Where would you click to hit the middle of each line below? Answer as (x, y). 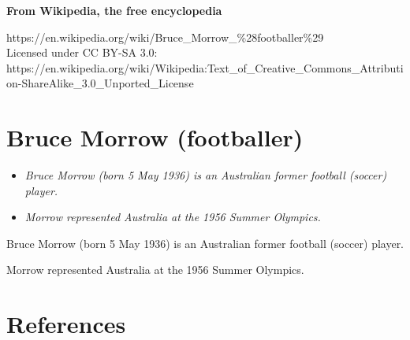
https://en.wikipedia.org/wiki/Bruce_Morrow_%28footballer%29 (165, 37)
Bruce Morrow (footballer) (155, 137)
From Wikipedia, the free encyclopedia (114, 10)
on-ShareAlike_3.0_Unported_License (100, 83)
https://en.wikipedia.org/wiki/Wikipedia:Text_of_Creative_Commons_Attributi (205, 67)
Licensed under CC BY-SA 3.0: (82, 52)
